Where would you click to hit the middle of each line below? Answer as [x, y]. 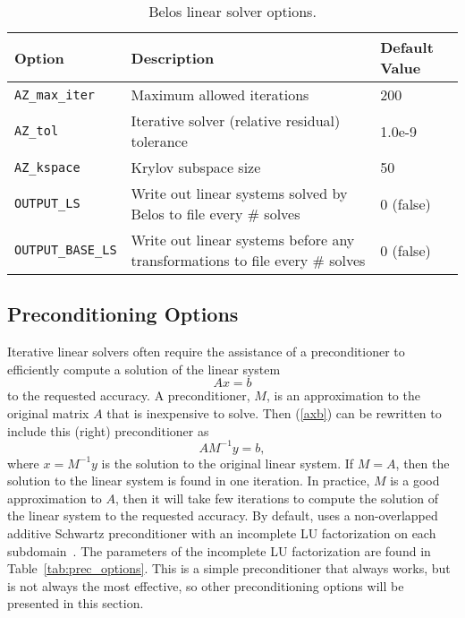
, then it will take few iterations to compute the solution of [277, 498]
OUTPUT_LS [47, 203]
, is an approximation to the [343, 395]
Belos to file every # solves [216, 214]
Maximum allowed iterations [220, 94]
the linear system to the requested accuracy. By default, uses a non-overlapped [223, 515]
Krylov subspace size [196, 167]
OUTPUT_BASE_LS [66, 250]
